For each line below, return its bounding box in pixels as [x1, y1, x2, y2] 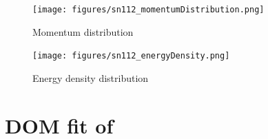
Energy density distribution [32, 70, 149, 85]
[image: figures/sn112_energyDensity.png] [32, 51, 230, 61]
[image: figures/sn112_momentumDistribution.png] [32, 5, 265, 14]
